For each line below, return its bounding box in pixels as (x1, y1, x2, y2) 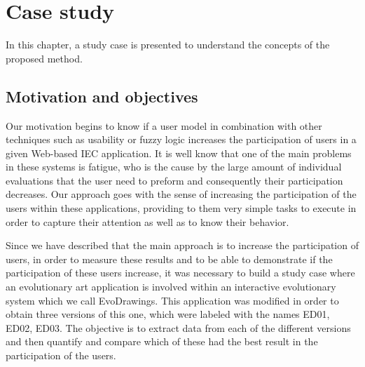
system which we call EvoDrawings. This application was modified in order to (6, 293, 339, 307)
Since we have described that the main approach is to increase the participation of (6, 238, 359, 253)
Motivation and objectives (6, 85, 198, 107)
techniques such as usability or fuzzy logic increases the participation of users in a (6, 132, 357, 147)
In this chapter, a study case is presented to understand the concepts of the (6, 37, 330, 52)
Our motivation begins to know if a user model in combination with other (6, 118, 322, 133)
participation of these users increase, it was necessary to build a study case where (6, 265, 355, 280)
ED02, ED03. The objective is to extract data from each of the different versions (6, 320, 351, 335)
